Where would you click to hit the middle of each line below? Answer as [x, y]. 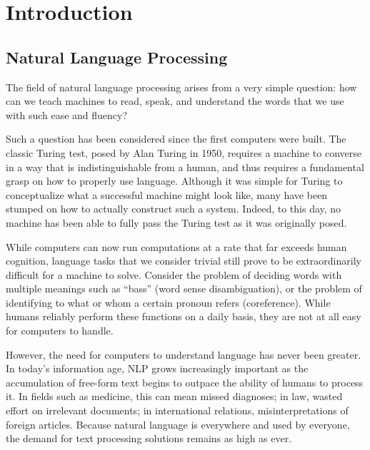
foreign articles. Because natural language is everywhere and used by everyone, [178, 424]
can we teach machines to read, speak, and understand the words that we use [175, 101]
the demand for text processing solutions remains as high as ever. [149, 438]
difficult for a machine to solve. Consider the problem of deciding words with [174, 274]
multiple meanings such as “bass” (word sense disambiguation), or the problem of [184, 288]
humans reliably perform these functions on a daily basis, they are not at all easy [184, 316]
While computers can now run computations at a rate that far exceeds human [176, 246]
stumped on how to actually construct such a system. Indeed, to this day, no [174, 209]
